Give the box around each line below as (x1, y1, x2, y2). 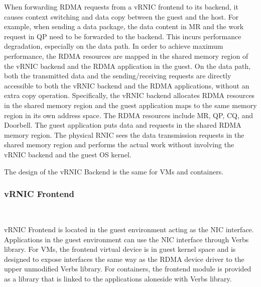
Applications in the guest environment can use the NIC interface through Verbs (4, 234, 249, 244)
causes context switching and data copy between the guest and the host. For (4, 11, 239, 22)
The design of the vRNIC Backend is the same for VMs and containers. (4, 166, 224, 176)
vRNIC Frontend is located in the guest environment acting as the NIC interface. (4, 224, 254, 234)
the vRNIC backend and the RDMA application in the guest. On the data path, (4, 60, 251, 71)
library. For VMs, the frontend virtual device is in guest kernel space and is (4, 244, 236, 254)
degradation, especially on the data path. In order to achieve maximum (4, 41, 223, 51)
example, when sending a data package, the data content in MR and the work (4, 21, 244, 32)
